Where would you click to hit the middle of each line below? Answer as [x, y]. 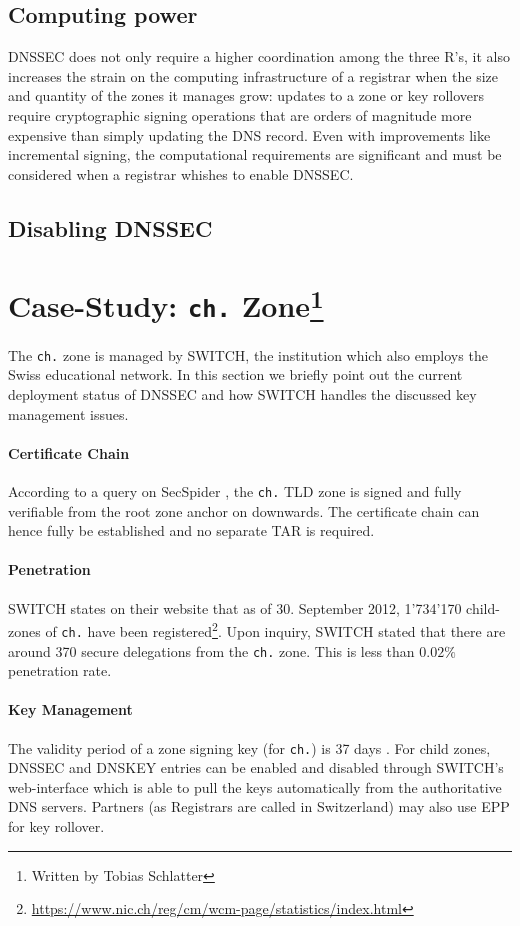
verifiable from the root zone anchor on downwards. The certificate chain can [244, 510]
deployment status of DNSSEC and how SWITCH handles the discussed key [242, 393]
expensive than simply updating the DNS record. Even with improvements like [249, 134]
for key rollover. [56, 825]
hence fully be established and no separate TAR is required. [191, 530]
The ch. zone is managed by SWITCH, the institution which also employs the [248, 354]
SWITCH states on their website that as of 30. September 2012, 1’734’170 [235, 607]
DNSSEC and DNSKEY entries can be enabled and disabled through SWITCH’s [256, 767]
